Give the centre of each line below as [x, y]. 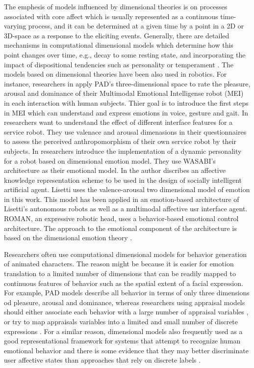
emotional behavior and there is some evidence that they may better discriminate [126, 350]
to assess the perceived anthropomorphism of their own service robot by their [120, 141]
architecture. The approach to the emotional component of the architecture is [120, 228]
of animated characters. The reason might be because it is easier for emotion [119, 264]
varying [15, 26]
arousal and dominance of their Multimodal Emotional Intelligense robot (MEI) [124, 93]
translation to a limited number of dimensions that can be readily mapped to [120, 273]
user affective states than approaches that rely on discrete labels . [102, 360]
